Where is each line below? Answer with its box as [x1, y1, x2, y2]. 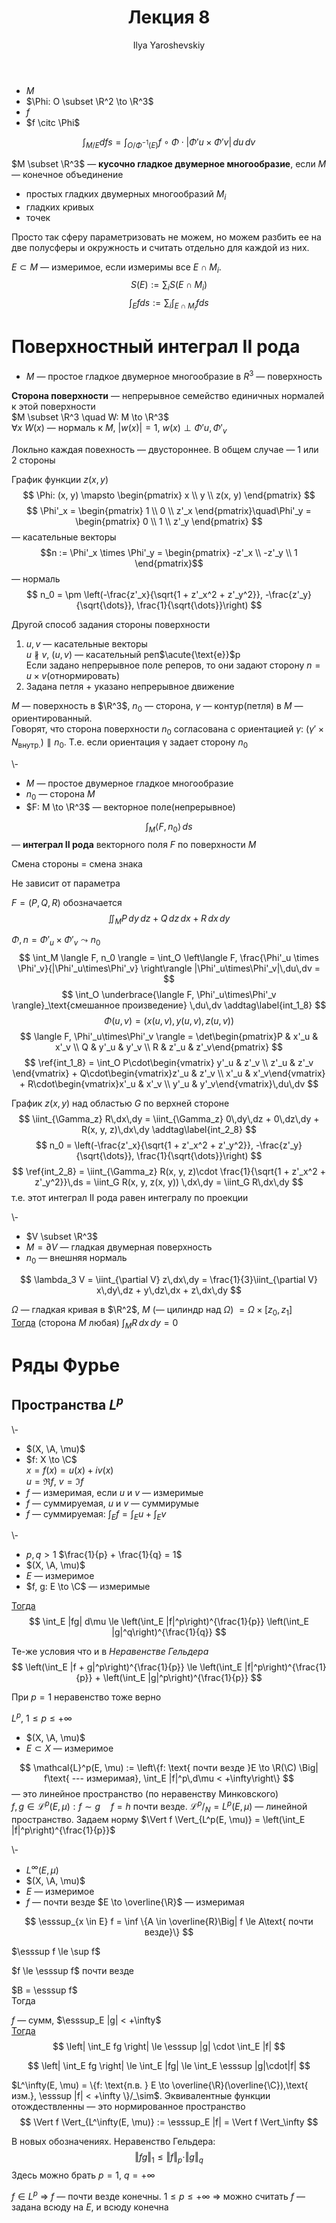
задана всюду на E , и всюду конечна [11, 2201, 169, 2213]
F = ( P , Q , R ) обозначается [11, 896, 123, 908]
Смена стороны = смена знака [11, 857, 143, 870]
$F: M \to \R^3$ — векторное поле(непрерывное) [25, 801, 236, 813]
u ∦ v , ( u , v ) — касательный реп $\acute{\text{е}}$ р [25, 648, 241, 660]
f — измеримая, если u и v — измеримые [25, 1486, 204, 1498]
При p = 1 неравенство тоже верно [11, 1691, 162, 1703]
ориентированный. [11, 712, 93, 725]
